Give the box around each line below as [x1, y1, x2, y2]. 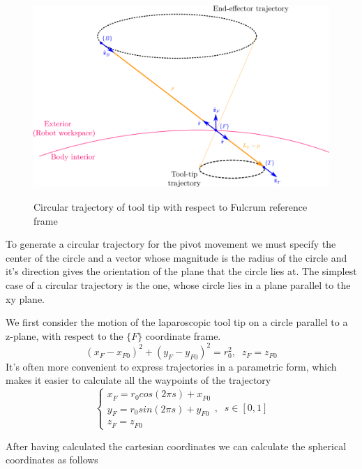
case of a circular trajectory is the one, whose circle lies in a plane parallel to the [6, 278, 351, 292]
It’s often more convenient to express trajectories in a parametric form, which [6, 359, 337, 373]
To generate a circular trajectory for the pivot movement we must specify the [6, 237, 336, 251]
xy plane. [6, 291, 45, 306]
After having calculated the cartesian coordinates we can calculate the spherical [6, 438, 347, 453]
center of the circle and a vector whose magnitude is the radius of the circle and [6, 250, 347, 265]
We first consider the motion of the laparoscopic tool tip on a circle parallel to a [6, 315, 348, 329]
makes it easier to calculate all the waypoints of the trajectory [6, 373, 271, 387]
